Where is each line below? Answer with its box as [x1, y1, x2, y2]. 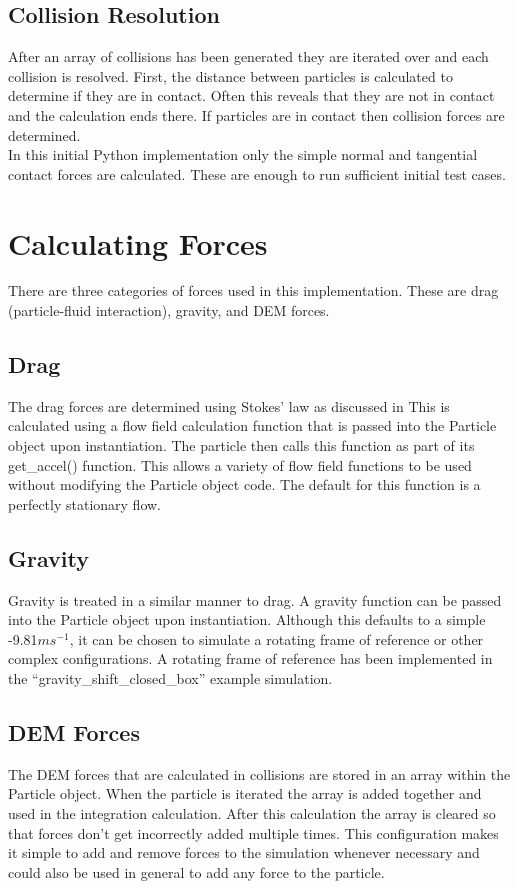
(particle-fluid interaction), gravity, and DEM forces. [8, 300, 330, 321]
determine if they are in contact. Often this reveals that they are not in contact [8, 85, 495, 106]
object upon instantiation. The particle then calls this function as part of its [8, 435, 475, 456]
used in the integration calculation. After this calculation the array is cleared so [8, 803, 496, 823]
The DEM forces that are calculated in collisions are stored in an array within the [8, 763, 511, 784]
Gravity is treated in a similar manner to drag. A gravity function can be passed [8, 589, 502, 610]
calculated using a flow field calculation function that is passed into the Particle [8, 415, 497, 436]
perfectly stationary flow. [8, 493, 162, 514]
